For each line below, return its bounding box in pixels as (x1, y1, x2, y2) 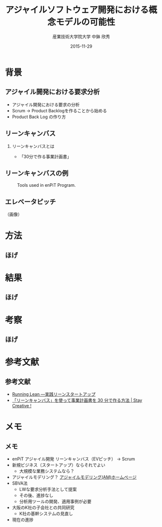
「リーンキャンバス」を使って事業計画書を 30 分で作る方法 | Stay (12, 397, 143, 403)
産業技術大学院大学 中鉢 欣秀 (52, 34, 110, 39)
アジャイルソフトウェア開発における (5, 4, 149, 16)
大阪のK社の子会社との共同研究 (12, 504, 75, 510)
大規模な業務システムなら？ (19, 468, 75, 474)
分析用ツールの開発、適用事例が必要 (19, 498, 92, 504)
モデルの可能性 (55, 17, 115, 28)
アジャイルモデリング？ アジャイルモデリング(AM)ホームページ (12, 474, 137, 480)
